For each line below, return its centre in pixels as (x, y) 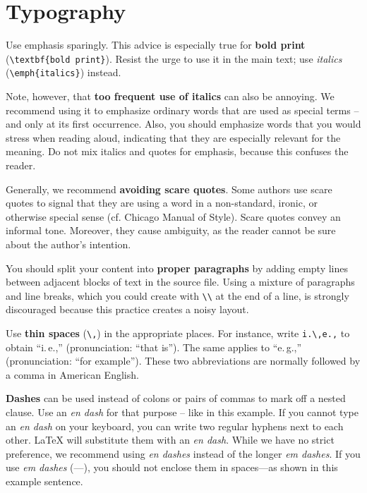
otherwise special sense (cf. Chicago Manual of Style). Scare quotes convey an (173, 216)
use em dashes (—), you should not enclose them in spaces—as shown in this (172, 467)
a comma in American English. (72, 374)
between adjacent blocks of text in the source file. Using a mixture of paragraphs (180, 282)
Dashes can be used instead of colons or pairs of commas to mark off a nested (176, 398)
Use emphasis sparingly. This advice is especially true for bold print (156, 45)
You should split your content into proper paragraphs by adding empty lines (177, 268)
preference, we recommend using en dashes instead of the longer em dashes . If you (183, 453)
